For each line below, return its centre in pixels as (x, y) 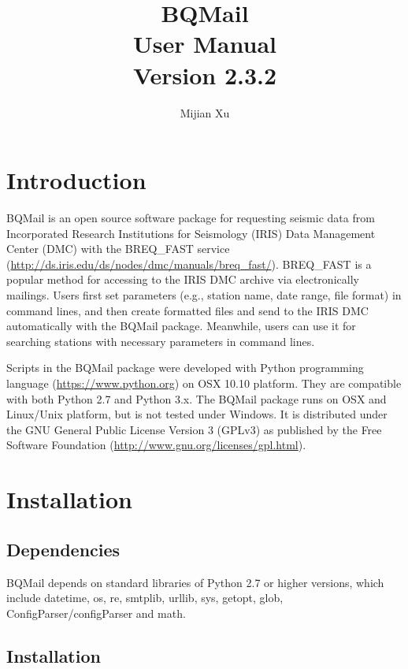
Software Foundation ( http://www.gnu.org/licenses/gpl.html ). (156, 445)
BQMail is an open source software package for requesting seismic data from (191, 218)
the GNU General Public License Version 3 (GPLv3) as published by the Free (194, 429)
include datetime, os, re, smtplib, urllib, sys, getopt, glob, (145, 598)
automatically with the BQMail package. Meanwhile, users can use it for (181, 326)
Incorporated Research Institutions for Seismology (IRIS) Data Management (191, 233)
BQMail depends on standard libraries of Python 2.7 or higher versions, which (195, 582)
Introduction (76, 180)
